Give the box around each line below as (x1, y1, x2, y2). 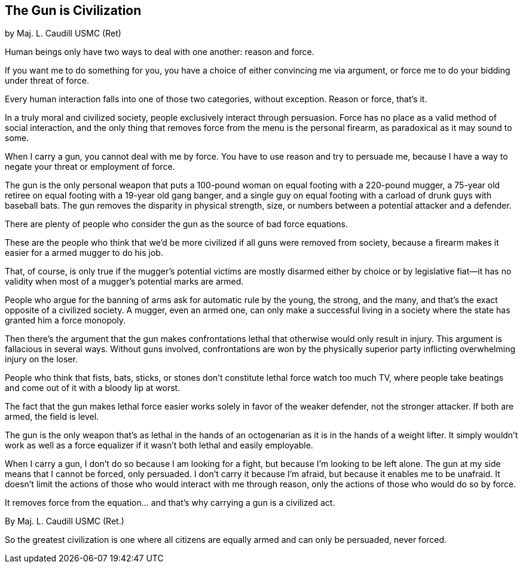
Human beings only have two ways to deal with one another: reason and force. (5, 47, 314, 57)
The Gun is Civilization (5, 3, 142, 18)
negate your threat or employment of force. (5, 161, 175, 172)
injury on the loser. (5, 354, 78, 365)
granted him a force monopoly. (5, 315, 126, 326)
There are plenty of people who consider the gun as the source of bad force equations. (5, 219, 348, 230)
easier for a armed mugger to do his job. (5, 248, 163, 258)
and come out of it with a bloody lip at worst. (5, 383, 181, 393)
